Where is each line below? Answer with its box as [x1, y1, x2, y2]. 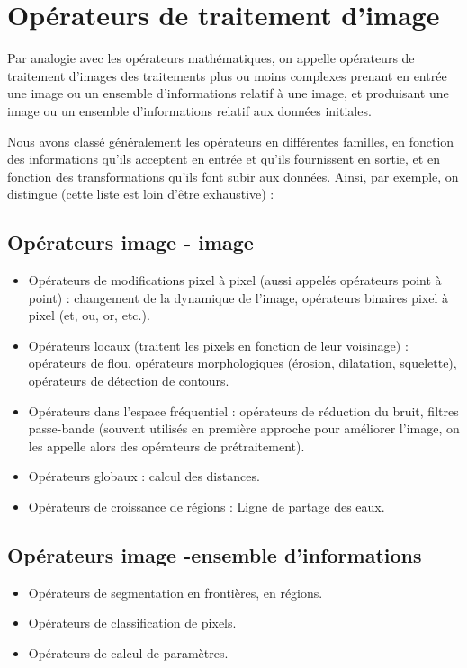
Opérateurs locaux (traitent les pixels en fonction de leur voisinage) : [28, 335, 409, 354]
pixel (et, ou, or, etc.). [28, 306, 150, 325]
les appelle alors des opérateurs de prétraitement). [28, 436, 305, 455]
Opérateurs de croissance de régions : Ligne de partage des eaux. [28, 497, 385, 516]
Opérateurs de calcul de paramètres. [28, 644, 229, 662]
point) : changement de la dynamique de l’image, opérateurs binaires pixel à [28, 288, 448, 307]
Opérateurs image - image [7, 228, 254, 256]
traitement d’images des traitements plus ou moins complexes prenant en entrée [7, 66, 447, 85]
